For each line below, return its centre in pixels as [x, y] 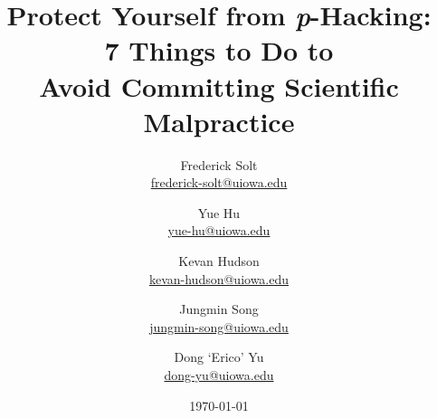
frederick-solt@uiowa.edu [219, 182]
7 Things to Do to [219, 50]
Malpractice [219, 121]
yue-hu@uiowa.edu [219, 230]
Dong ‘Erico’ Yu [219, 357]
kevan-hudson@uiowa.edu [219, 278]
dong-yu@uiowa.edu [219, 375]
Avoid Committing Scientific [219, 85]
